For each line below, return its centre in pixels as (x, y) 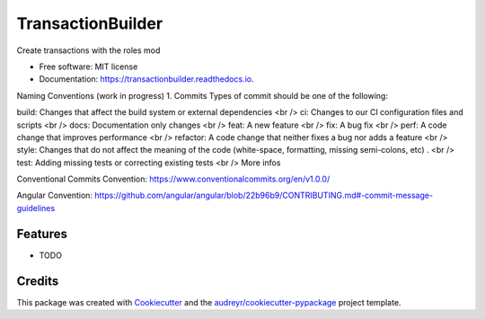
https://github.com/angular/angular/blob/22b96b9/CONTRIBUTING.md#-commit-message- (264, 195)
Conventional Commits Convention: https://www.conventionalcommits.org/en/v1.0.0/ (173, 179)
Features (42, 234)
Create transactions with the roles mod (88, 50)
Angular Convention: (55, 195)
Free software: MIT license (88, 66)
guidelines (36, 208)
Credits (38, 281)
